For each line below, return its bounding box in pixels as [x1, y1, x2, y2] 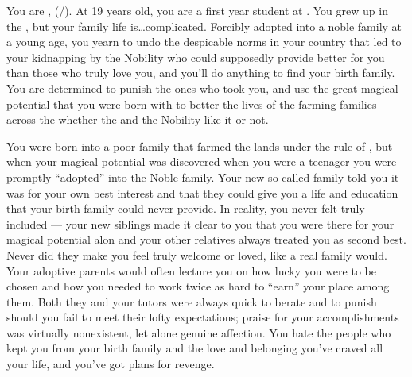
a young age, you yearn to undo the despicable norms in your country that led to [6, 33, 402, 50]
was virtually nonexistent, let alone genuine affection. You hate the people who [6, 324, 391, 340]
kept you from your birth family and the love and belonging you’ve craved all [6, 340, 383, 356]
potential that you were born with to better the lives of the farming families [6, 95, 377, 112]
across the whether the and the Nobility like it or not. [6, 111, 269, 128]
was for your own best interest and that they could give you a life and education [6, 184, 398, 201]
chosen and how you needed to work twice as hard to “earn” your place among [6, 278, 390, 294]
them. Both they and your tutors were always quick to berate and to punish [6, 293, 377, 310]
